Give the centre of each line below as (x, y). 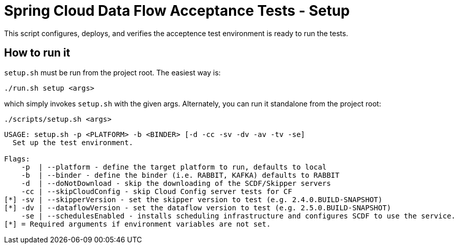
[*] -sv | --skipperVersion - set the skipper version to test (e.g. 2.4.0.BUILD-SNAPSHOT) (193, 199)
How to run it (37, 53)
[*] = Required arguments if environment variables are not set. (137, 224)
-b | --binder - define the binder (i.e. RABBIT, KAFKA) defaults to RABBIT (180, 175)
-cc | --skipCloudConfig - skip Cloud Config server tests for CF (157, 191)
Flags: (17, 159)
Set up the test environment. (73, 142)
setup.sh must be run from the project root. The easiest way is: (112, 72)
